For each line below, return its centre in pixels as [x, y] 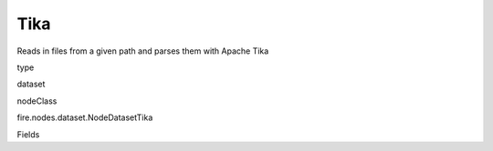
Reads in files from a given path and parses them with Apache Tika [143, 51]
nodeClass [37, 101]
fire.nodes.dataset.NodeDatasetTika [85, 117]
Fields [28, 134]
